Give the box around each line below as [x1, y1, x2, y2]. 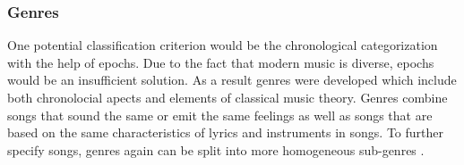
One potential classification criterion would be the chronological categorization [7, 36, 438, 54]
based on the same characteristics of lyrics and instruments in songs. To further [7, 123, 444, 142]
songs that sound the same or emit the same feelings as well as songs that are [7, 105, 433, 124]
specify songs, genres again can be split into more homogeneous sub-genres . [7, 140, 425, 159]
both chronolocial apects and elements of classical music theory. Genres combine [7, 88, 448, 106]
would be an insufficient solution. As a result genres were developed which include [7, 70, 457, 89]
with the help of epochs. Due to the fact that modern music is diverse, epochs [7, 53, 434, 71]
